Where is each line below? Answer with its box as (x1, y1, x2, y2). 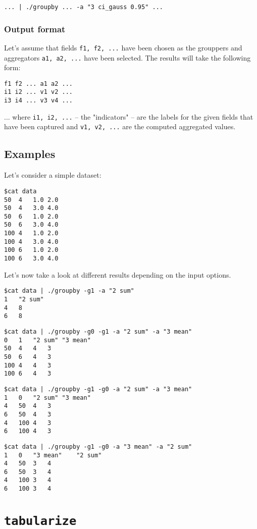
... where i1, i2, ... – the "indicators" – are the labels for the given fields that (4, 111, 253, 122)
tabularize (4, 513, 77, 528)
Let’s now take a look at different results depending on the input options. (4, 269, 231, 280)
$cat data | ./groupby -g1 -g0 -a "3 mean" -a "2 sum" (4, 443, 192, 450)
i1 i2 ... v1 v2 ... (4, 88, 73, 96)
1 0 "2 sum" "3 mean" (4, 394, 91, 401)
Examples (4, 146, 56, 162)
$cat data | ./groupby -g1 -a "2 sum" (4, 287, 134, 295)
